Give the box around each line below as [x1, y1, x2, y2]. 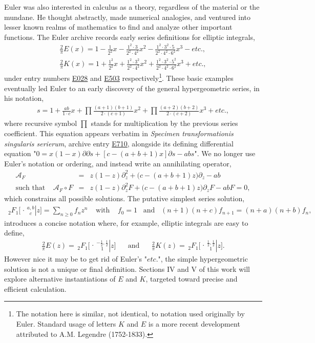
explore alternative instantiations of [4, 273, 116, 284]
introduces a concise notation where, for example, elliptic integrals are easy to [4, 217, 248, 228]
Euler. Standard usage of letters [16, 318, 116, 329]
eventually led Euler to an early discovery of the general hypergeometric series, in [4, 82, 260, 93]
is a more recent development [148, 318, 240, 329]
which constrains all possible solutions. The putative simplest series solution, [4, 193, 245, 204]
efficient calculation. [4, 283, 67, 294]
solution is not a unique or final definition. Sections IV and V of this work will [4, 263, 250, 274]
